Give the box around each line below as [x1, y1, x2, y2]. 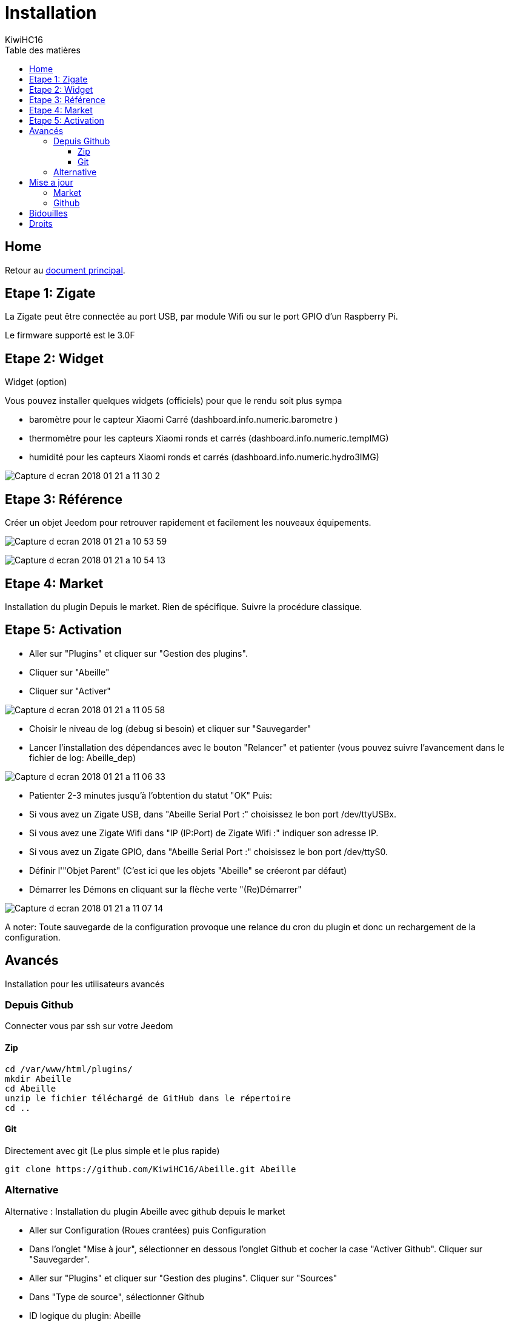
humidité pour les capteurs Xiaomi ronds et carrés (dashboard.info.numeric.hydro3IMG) [29, 452, 379, 463]
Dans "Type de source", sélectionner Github [29, 1291, 204, 1302]
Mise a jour [29, 176, 73, 187]
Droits [29, 218, 53, 229]
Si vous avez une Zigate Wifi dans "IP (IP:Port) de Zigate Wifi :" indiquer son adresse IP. [29, 827, 379, 838]
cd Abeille [5, 1083, 56, 1093]
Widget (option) [5, 377, 67, 388]
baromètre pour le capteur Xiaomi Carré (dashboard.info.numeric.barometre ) [29, 414, 338, 425]
